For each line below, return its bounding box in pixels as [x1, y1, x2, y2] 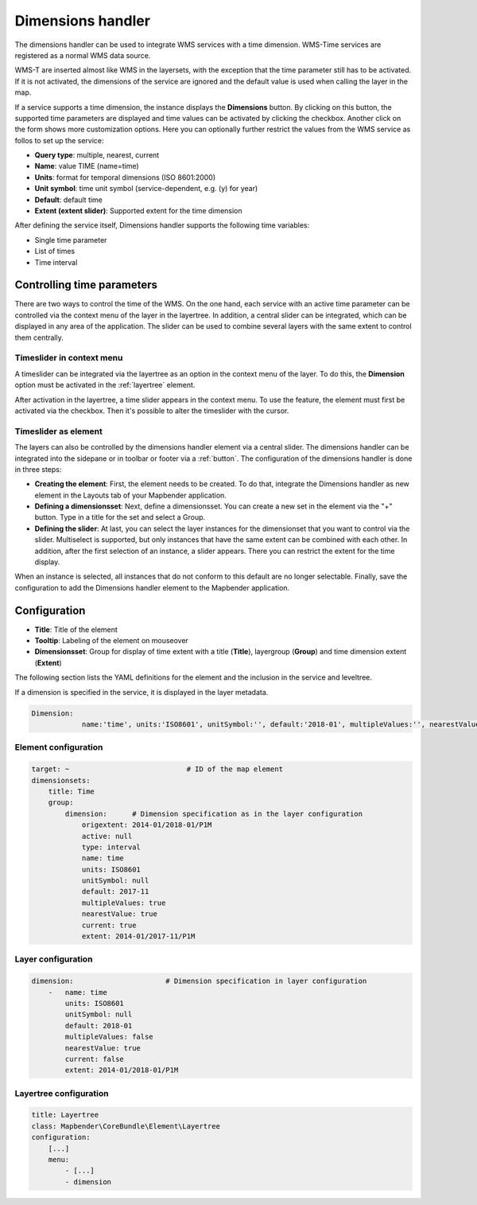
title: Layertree [31, 1110, 99, 1120]
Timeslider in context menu [14, 353, 123, 364]
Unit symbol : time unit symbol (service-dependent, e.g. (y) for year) [34, 184, 258, 193]
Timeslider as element [14, 426, 103, 437]
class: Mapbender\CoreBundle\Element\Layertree [31, 1121, 220, 1130]
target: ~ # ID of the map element [31, 765, 284, 774]
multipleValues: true [81, 898, 166, 907]
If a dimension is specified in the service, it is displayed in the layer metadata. [14, 687, 269, 696]
